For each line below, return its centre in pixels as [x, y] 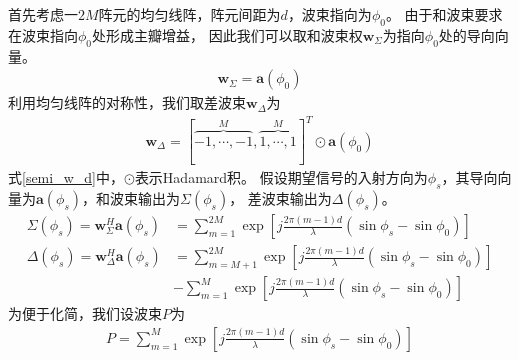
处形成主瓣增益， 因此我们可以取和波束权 [227, 34]
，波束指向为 [329, 14]
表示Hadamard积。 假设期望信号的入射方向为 [281, 177]
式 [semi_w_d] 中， [66, 177]
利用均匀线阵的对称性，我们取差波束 [127, 102]
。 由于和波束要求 [444, 14]
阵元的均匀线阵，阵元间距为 [189, 14]
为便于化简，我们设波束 [85, 313]
